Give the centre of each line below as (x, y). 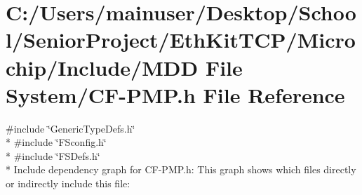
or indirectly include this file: (68, 183)
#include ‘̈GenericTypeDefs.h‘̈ (71, 128)
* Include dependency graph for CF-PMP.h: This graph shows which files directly (181, 169)
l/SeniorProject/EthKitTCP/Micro (181, 40)
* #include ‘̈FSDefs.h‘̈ (53, 155)
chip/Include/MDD (102, 67)
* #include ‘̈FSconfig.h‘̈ (56, 142)
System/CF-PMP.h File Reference (175, 94)
